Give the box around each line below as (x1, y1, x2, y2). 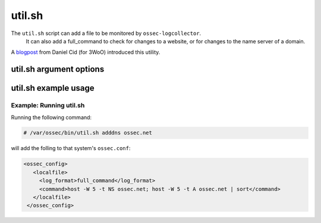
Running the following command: (11, 113, 92, 121)
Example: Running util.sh (11, 101, 85, 110)
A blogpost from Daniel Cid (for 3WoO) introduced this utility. (11, 49, 160, 56)
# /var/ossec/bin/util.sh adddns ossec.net (23, 129, 153, 136)
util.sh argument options (11, 64, 105, 74)
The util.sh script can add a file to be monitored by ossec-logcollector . (11, 30, 202, 37)
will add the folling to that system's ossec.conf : (11, 145, 131, 152)
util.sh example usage (11, 83, 95, 93)
